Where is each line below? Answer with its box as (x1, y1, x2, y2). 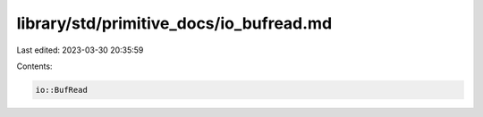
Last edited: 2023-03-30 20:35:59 (16, 45, 144, 55)
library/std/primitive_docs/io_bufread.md (16, 13, 333, 33)
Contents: (16, 61, 53, 71)
